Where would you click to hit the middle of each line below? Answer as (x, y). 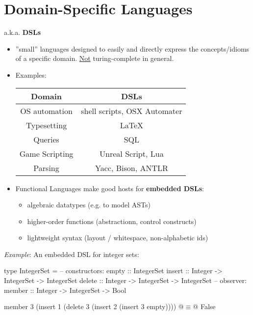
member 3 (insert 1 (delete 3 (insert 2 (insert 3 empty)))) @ (94, 306)
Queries (46, 139)
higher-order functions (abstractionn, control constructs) (112, 221)
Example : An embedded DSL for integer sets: (72, 254)
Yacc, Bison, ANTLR (132, 168)
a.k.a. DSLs (23, 32)
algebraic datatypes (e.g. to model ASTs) (89, 205)
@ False (204, 306)
